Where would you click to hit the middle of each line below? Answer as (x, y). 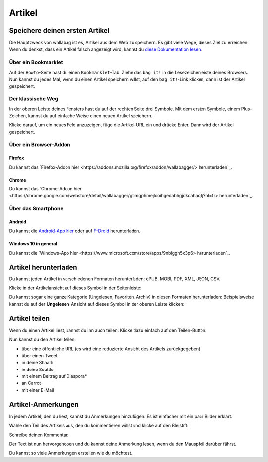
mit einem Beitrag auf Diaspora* (54, 376)
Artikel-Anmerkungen (44, 405)
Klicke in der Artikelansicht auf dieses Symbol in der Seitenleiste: (75, 288)
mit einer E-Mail (38, 390)
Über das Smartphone (36, 209)
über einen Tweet (39, 355)
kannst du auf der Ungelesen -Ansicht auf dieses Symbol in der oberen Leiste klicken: (97, 304)
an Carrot (31, 383)
